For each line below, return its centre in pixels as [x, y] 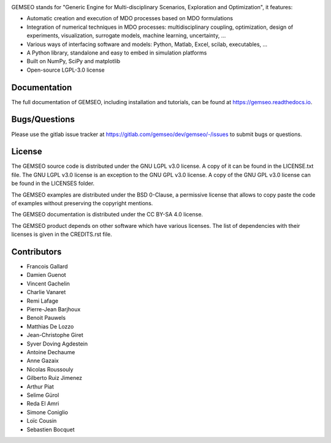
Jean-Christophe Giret [55, 335]
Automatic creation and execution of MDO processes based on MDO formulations [130, 18]
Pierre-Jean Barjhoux [54, 309]
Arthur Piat [40, 387]
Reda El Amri [43, 404]
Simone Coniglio [48, 412]
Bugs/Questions [43, 119]
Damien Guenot [47, 275]
